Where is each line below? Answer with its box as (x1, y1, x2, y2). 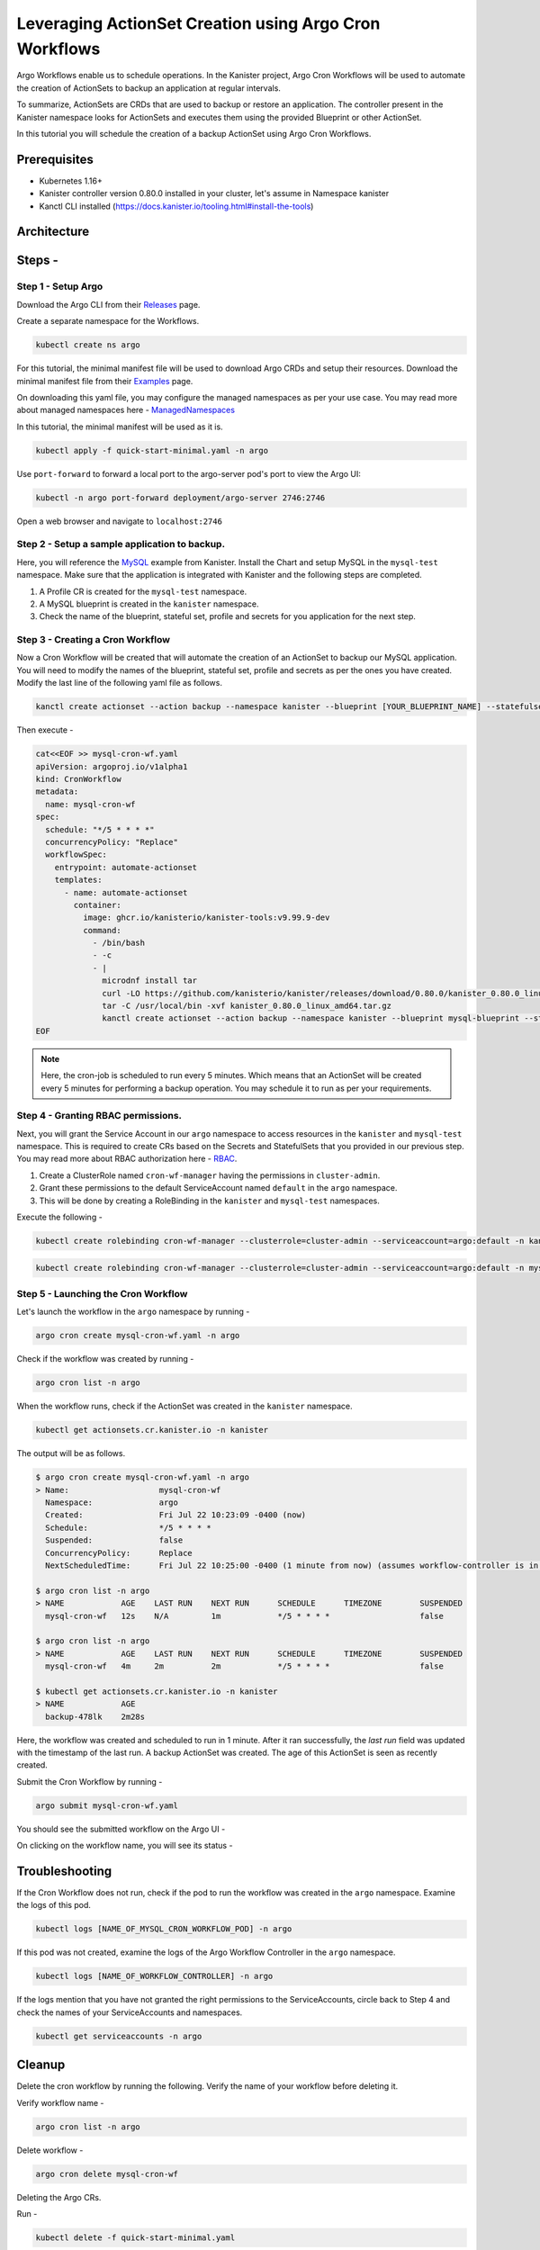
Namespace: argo (45, 1498, 179, 1507)
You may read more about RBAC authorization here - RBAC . (16, 1153, 238, 1165)
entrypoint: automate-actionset (54, 862, 198, 872)
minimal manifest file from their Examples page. (16, 375, 193, 386)
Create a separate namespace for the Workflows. (16, 316, 200, 327)
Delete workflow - (16, 2145, 84, 2155)
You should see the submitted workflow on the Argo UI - (16, 1823, 226, 1834)
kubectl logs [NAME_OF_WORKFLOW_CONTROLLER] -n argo (35, 1971, 274, 1982)
